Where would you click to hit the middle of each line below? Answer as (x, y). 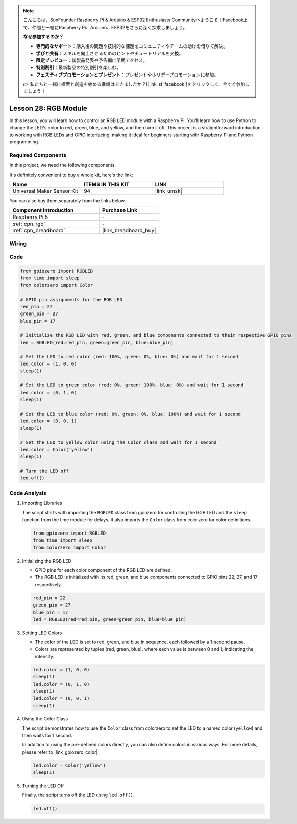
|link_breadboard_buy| (129, 231)
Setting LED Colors (42, 633)
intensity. (45, 657)
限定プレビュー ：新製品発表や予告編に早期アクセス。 (92, 60)
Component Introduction (43, 210)
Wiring (18, 244)
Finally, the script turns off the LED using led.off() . (78, 795)
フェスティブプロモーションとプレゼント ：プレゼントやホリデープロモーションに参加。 (127, 75)
